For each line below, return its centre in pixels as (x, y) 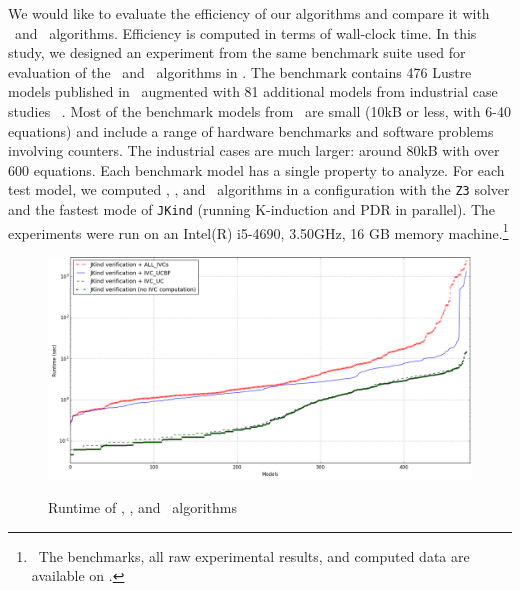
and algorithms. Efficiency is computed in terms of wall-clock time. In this (245, 32)
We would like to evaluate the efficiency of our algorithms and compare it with (249, 13)
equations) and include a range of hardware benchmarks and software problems (251, 130)
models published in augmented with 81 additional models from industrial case (253, 91)
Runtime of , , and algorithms (142, 507)
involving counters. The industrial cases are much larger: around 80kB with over (254, 150)
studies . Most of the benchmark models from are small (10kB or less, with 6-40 (259, 110)
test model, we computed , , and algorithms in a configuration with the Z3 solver (259, 189)
